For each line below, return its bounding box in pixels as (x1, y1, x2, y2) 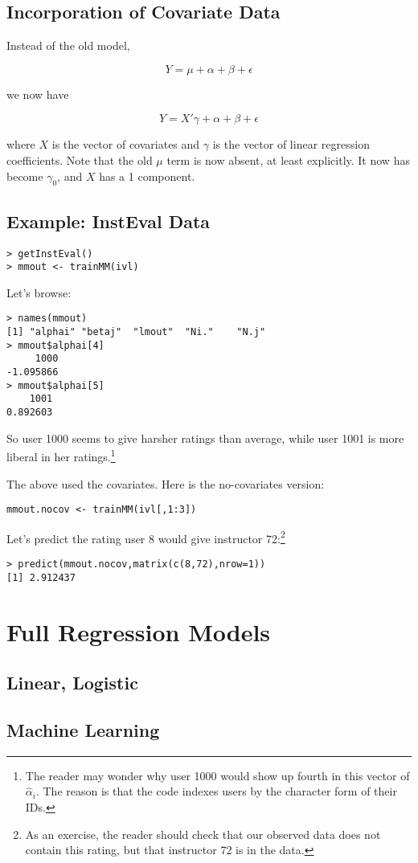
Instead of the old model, (6, 37, 130, 54)
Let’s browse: (6, 284, 72, 301)
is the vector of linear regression (212, 136, 370, 153)
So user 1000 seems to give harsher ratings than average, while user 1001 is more (6, 429, 404, 446)
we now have (6, 85, 69, 102)
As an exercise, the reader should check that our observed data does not (25, 825, 381, 842)
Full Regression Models (6, 615, 271, 648)
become (6, 167, 43, 184)
